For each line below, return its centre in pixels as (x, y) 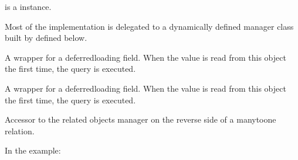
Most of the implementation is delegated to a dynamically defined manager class (149, 26)
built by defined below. (46, 38)
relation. (20, 131)
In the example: (33, 150)
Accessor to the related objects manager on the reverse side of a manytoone (140, 119)
